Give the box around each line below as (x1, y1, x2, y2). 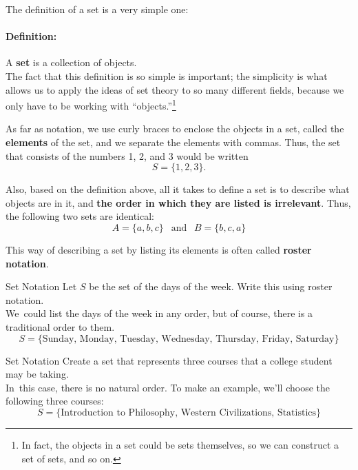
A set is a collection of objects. (6, 55, 137, 70)
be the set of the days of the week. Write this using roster (89, 279, 333, 294)
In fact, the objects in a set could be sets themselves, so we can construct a (21, 437, 339, 451)
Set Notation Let (6, 279, 77, 294)
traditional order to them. (6, 319, 115, 334)
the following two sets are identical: (6, 209, 155, 223)
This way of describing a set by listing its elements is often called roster (6, 242, 312, 256)
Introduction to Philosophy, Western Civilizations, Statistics (61, 407, 317, 418)
